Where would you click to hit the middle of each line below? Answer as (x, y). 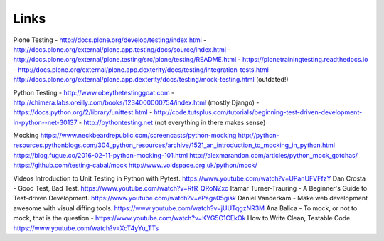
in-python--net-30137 (45, 122)
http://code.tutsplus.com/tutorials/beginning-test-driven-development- (258, 112)
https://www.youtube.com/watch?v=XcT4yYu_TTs (86, 228)
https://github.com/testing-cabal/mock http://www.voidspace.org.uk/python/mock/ (135, 165)
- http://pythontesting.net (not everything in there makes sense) (172, 122)
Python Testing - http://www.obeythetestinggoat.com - (94, 92)
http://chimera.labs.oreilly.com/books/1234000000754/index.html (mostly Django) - (136, 102)
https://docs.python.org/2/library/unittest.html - (83, 112)
